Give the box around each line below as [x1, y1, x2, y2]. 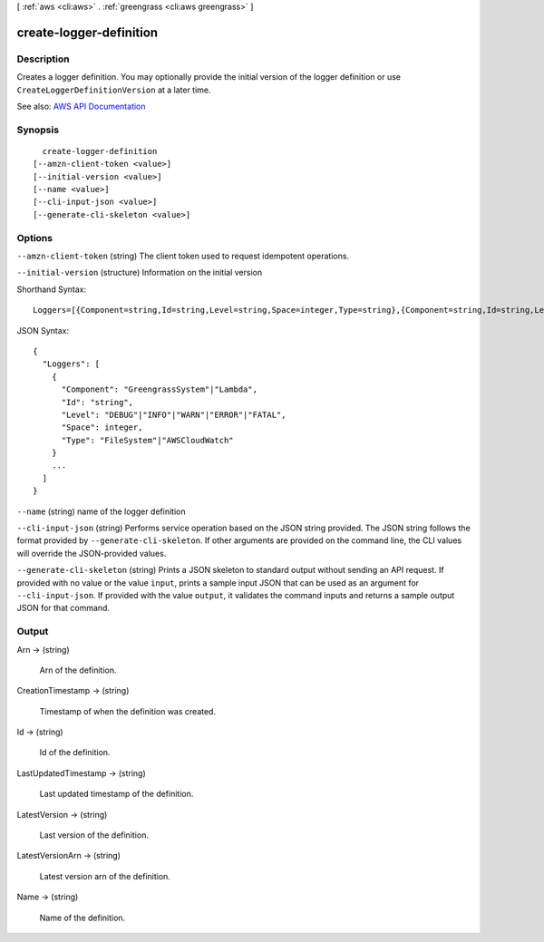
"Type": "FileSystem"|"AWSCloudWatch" [61, 435, 235, 445]
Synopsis [16, 123, 59, 136]
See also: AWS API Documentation [16, 101, 146, 112]
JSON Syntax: [16, 325, 70, 335]
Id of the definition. [39, 747, 111, 758]
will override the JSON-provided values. [16, 548, 167, 558]
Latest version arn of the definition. [39, 870, 171, 881]
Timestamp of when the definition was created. [39, 705, 217, 716]
